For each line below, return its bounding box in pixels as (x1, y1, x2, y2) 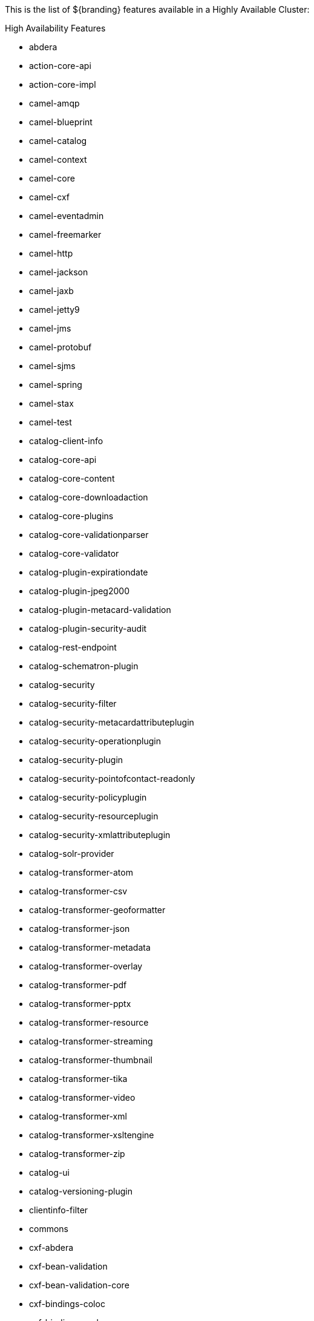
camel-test (29, 417, 72, 427)
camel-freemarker (29, 229, 102, 240)
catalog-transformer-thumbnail (29, 1055, 152, 1065)
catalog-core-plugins (29, 511, 114, 521)
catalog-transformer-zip (29, 1149, 125, 1159)
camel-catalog (29, 136, 87, 146)
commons (29, 1224, 68, 1234)
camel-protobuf (29, 342, 92, 352)
